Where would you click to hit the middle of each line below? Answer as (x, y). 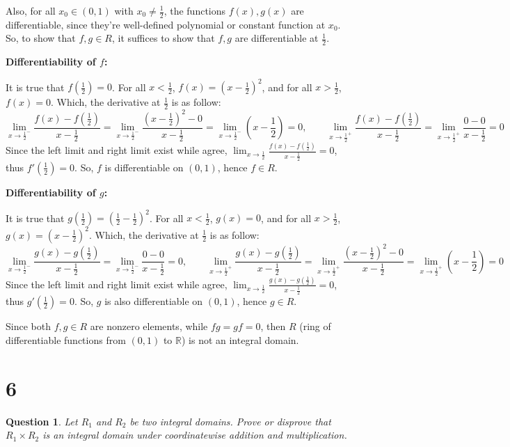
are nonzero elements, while (149, 326)
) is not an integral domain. (240, 339)
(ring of (315, 326)
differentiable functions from (66, 339)
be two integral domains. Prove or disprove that (230, 421)
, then (273, 326)
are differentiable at (277, 38)
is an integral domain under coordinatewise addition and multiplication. (195, 435)
